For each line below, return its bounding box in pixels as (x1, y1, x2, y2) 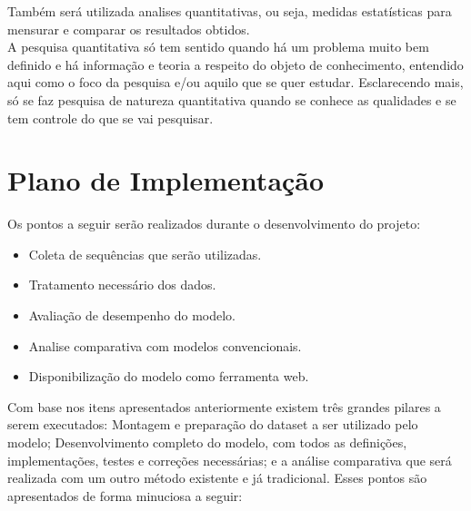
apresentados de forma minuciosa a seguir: (7, 486, 243, 505)
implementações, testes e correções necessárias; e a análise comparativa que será (7, 450, 452, 469)
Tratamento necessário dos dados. (28, 275, 216, 294)
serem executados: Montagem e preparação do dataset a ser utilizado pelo (7, 415, 418, 434)
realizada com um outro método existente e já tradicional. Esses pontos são (7, 468, 427, 487)
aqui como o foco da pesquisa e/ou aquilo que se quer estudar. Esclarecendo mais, (7, 73, 464, 92)
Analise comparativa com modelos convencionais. (28, 336, 302, 355)
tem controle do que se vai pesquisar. (7, 108, 214, 127)
